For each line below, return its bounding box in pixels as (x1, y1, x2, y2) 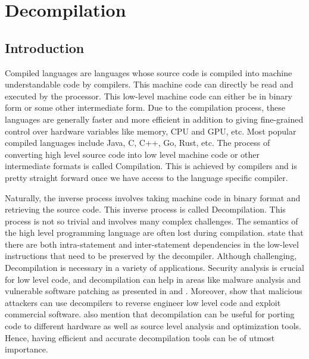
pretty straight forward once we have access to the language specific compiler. (5, 171, 288, 183)
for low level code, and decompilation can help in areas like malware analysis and (5, 273, 301, 285)
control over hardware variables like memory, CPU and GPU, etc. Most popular (5, 124, 296, 137)
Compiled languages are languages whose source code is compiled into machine (5, 66, 292, 79)
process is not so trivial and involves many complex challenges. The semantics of (5, 214, 298, 227)
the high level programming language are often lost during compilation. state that (5, 226, 304, 239)
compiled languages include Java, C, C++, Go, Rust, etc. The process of (5, 136, 270, 149)
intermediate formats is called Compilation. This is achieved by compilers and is (5, 160, 297, 172)
